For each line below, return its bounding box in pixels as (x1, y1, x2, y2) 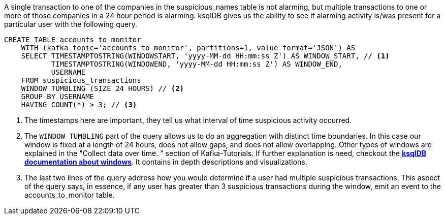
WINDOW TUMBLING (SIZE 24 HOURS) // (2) (21, 84, 184, 92)
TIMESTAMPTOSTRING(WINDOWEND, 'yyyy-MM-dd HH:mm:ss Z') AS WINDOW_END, (51, 60, 342, 68)
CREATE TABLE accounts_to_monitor (4, 36, 141, 44)
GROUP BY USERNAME (21, 92, 94, 101)
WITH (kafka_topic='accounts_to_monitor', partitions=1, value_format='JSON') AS (21, 44, 356, 52)
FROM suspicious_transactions (21, 76, 141, 84)
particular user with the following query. (4, 20, 137, 28)
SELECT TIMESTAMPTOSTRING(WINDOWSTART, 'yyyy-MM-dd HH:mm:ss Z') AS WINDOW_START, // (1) (21, 52, 390, 60)
